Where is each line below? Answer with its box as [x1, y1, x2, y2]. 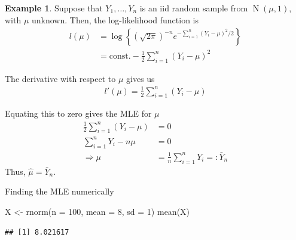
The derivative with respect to [5, 72, 116, 84]
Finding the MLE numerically [5, 185, 114, 198]
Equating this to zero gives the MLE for [5, 107, 152, 120]
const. [109, 51, 131, 60]
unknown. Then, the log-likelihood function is [32, 13, 199, 26]
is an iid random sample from [139, 2, 248, 14]
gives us [126, 72, 155, 84]
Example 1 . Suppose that [5, 2, 103, 14]
